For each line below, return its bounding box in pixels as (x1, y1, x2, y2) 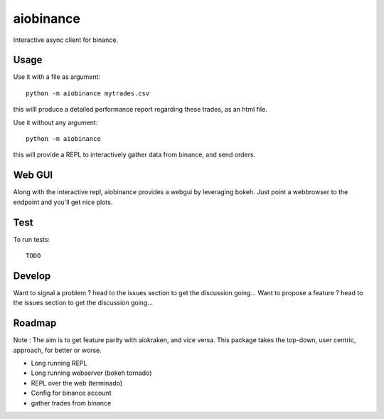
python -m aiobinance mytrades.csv (26, 89, 150, 97)
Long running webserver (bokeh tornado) (31, 368, 152, 377)
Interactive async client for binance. (13, 36, 119, 44)
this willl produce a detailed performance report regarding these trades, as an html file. (13, 105, 268, 114)
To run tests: (13, 235, 50, 243)
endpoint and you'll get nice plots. (13, 198, 113, 206)
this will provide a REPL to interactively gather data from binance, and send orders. (13, 150, 256, 159)
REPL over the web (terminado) (31, 378, 123, 387)
